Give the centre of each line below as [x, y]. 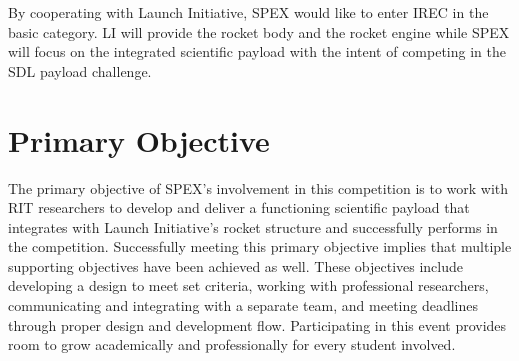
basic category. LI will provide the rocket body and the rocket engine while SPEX [259, 31]
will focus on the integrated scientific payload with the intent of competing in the [257, 51]
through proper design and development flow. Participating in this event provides [257, 324]
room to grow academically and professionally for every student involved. [232, 344]
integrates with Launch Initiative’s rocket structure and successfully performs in [253, 226]
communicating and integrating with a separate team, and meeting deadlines [243, 305]
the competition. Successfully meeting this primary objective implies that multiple [260, 246]
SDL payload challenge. [80, 70]
